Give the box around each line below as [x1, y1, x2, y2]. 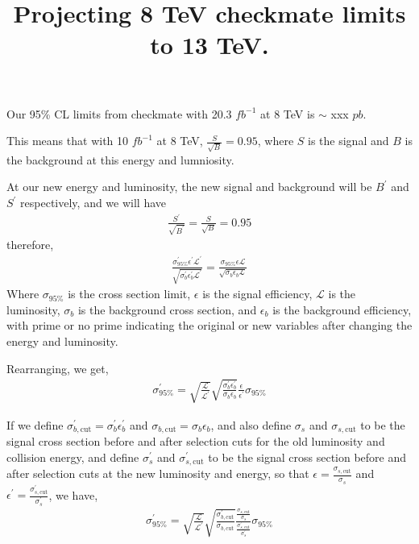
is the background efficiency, [272, 301, 412, 318]
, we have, [48, 486, 98, 503]
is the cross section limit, [68, 285, 191, 302]
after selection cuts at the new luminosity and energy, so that [6, 465, 309, 482]
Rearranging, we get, [6, 359, 109, 376]
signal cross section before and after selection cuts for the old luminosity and [6, 433, 385, 450]
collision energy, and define [6, 448, 139, 465]
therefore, [6, 236, 54, 253]
